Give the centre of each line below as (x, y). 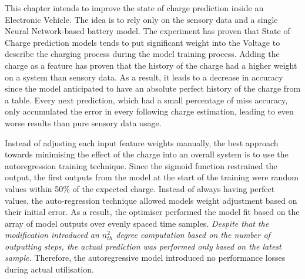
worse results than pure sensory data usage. (83, 122)
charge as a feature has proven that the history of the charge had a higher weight (151, 65)
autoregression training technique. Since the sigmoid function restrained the (141, 165)
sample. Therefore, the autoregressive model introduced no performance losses (145, 258)
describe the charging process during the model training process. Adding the (142, 54)
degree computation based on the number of (193, 235)
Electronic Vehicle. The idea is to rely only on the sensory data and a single (141, 19)
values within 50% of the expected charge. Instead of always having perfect (140, 188)
